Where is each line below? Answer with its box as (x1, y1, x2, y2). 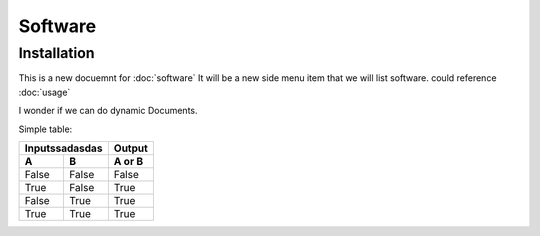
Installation (18, 44, 95, 62)
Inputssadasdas (24, 141, 103, 155)
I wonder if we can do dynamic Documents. (18, 105, 199, 117)
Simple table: (18, 123, 73, 135)
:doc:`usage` (18, 86, 71, 98)
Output (113, 141, 149, 155)
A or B (113, 154, 144, 168)
